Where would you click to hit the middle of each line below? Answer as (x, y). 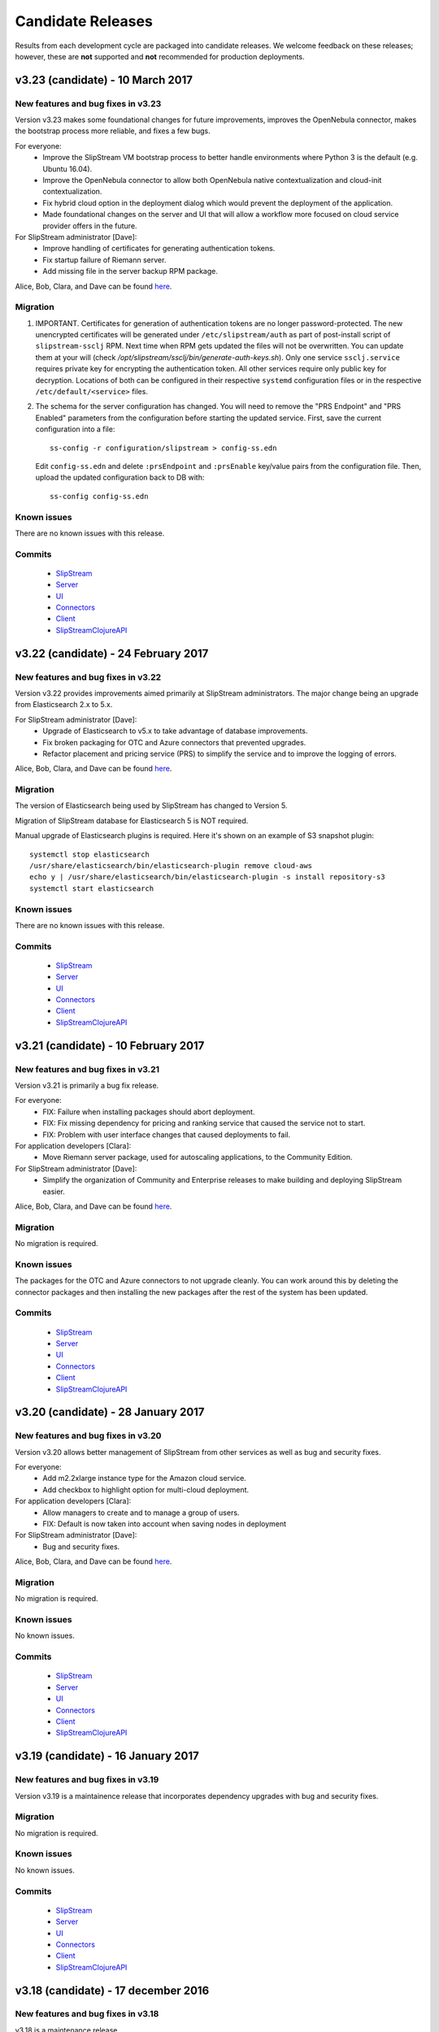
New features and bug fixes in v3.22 (88, 677)
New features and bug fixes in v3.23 (88, 103)
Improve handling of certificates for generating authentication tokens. (159, 249)
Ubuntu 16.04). (67, 169)
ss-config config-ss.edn (99, 496)
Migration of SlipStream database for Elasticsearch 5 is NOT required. (132, 820)
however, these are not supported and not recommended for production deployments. (160, 56)
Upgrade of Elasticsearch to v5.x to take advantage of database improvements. (175, 731)
